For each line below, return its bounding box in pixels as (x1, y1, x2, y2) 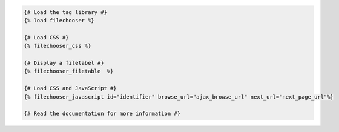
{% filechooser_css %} (24, 42, 91, 50)
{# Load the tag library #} (24, 8, 107, 15)
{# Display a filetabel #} (24, 59, 104, 66)
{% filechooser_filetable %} (24, 68, 114, 75)
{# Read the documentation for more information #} (24, 110, 181, 117)
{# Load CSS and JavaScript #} (24, 85, 117, 92)
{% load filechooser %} (24, 17, 95, 24)
